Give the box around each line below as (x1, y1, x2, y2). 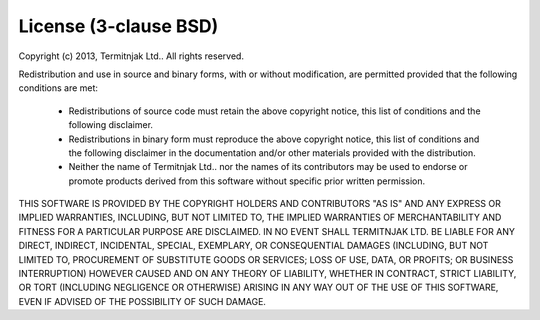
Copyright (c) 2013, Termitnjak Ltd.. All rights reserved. (18, 50, 245, 62)
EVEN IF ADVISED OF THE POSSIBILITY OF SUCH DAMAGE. (18, 295, 267, 307)
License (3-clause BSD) (18, 15, 219, 37)
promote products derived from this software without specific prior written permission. (68, 175, 426, 187)
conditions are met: (18, 82, 99, 94)
